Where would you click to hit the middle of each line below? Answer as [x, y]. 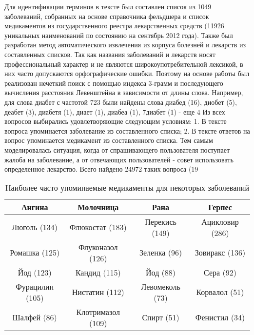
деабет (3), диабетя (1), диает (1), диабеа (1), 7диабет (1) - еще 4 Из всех [115, 111]
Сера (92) [220, 272]
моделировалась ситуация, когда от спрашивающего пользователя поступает [117, 149]
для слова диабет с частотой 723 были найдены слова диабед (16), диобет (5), [121, 102]
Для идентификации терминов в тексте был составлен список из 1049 [108, 6]
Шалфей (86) [35, 317]
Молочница [98, 207]
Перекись [161, 221]
